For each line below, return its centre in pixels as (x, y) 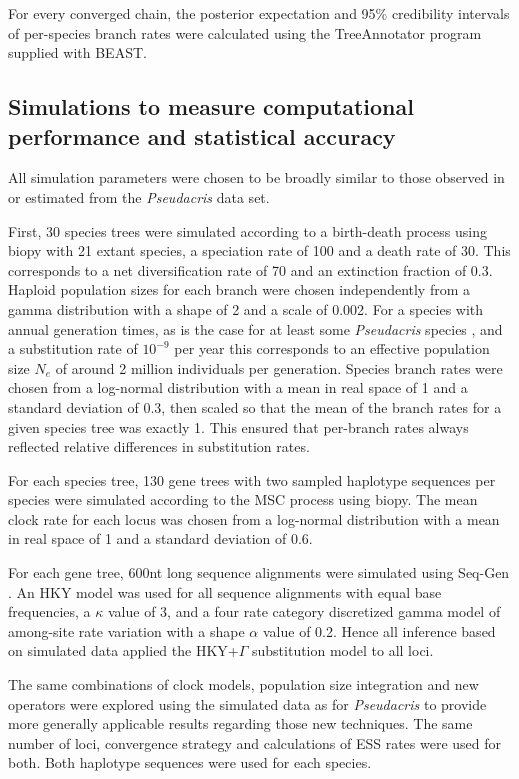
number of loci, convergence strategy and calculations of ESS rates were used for (255, 742)
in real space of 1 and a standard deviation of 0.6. (160, 538)
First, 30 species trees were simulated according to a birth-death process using (247, 230)
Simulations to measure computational (211, 106)
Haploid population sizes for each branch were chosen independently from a (239, 289)
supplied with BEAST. (77, 52)
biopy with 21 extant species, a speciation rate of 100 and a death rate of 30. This (259, 250)
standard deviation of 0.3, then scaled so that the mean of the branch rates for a (255, 406)
